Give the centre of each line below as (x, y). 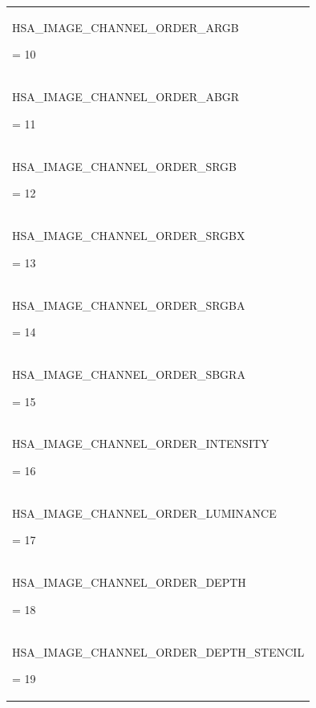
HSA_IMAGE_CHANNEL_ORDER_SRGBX (129, 236)
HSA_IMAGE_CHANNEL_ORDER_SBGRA (129, 374)
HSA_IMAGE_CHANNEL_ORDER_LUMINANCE (144, 513)
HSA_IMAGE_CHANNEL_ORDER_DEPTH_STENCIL (158, 651)
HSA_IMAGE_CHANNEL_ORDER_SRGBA (129, 305)
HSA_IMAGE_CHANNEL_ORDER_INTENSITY (141, 444)
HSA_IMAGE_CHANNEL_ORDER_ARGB (126, 27)
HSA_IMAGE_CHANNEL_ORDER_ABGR (126, 97)
